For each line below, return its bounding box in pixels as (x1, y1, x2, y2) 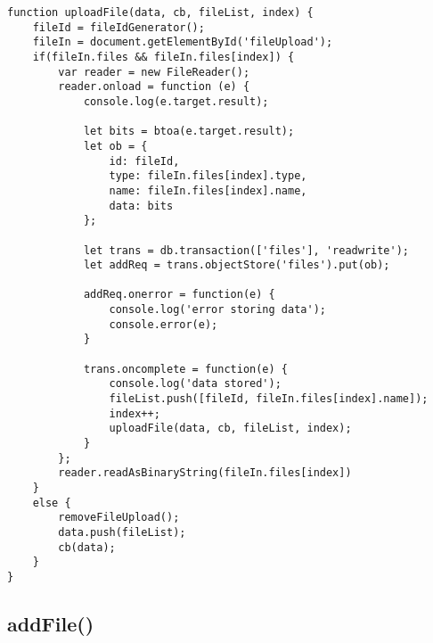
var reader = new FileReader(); (58, 65, 250, 78)
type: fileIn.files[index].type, (109, 169, 307, 183)
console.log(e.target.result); (83, 95, 269, 108)
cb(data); (58, 540, 116, 554)
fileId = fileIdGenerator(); (32, 21, 205, 34)
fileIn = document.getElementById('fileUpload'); (32, 36, 333, 49)
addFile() (7, 609, 94, 637)
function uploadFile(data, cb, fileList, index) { (7, 6, 314, 19)
